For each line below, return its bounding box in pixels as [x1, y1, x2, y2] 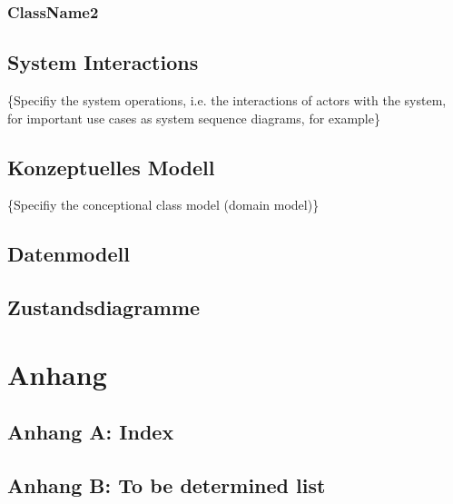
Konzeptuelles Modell [7, 153, 215, 181]
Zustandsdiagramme [7, 293, 201, 321]
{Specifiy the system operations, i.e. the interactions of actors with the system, [7, 91, 447, 110]
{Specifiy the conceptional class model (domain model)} [7, 195, 320, 214]
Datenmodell [7, 240, 130, 268]
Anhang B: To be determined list [7, 471, 326, 499]
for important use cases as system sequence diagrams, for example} [7, 108, 380, 127]
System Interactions [7, 48, 199, 76]
